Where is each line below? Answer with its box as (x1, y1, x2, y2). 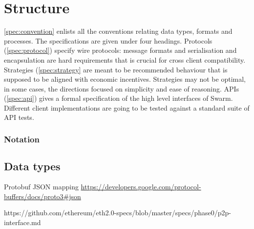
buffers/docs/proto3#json (4, 191, 81, 201)
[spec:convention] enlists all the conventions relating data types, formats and (4, 26, 233, 36)
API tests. (4, 112, 34, 122)
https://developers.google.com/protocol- (81, 182, 201, 192)
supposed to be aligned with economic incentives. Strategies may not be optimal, (4, 74, 246, 84)
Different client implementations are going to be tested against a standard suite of (4, 102, 250, 113)
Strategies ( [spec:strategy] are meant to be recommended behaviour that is (4, 64, 228, 74)
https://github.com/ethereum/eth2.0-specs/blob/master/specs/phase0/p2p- (4, 207, 231, 218)
